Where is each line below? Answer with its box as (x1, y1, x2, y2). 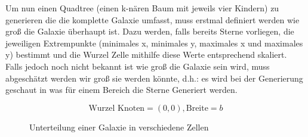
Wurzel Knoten (88, 104, 145, 113)
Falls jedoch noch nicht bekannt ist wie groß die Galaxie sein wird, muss (5, 60, 270, 72)
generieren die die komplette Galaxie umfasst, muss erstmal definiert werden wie (5, 13, 300, 26)
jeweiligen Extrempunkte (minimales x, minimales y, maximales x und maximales (5, 36, 303, 49)
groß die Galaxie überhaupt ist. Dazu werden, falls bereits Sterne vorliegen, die (5, 25, 294, 38)
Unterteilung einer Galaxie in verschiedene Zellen (29, 120, 209, 133)
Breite (186, 104, 208, 113)
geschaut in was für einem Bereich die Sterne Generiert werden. (5, 83, 238, 96)
